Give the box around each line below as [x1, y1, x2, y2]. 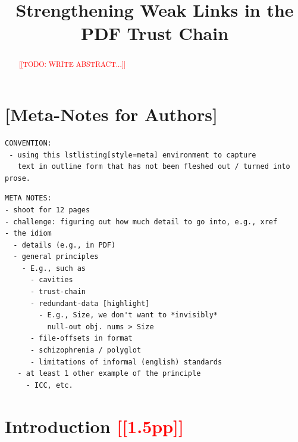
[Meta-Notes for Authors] [5, 102, 218, 126]
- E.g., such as [21, 264, 86, 273]
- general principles [13, 252, 99, 261]
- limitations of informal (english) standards [30, 357, 222, 366]
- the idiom [5, 229, 52, 238]
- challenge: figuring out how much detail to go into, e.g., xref [5, 217, 278, 226]
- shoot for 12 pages [5, 205, 90, 214]
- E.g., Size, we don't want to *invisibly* [39, 311, 218, 320]
